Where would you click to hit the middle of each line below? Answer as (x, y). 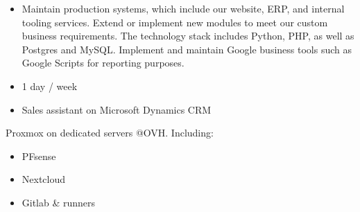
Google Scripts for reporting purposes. (103, 63)
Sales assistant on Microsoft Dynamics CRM (117, 109)
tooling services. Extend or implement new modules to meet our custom (175, 22)
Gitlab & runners (59, 202)
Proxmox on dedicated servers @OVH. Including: (110, 133)
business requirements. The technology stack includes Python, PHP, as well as (188, 36)
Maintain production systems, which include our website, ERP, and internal (183, 8)
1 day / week (50, 86)
